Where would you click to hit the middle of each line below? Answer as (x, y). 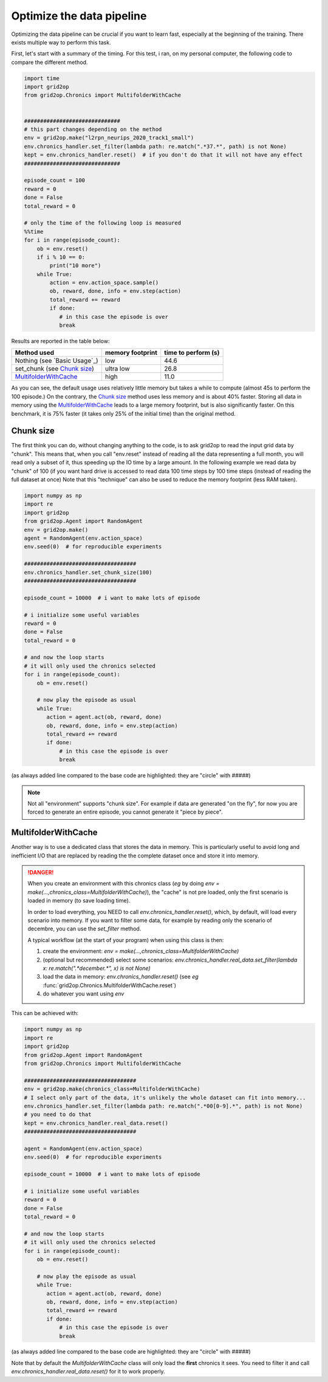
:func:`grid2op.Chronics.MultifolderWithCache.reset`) (109, 985)
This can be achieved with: (45, 1013)
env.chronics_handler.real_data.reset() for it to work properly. (88, 1372)
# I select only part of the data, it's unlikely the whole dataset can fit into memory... (165, 1098)
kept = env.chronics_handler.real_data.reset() (96, 1123)
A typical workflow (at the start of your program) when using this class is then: (126, 940)
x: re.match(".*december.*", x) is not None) (97, 968)
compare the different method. (50, 62)
